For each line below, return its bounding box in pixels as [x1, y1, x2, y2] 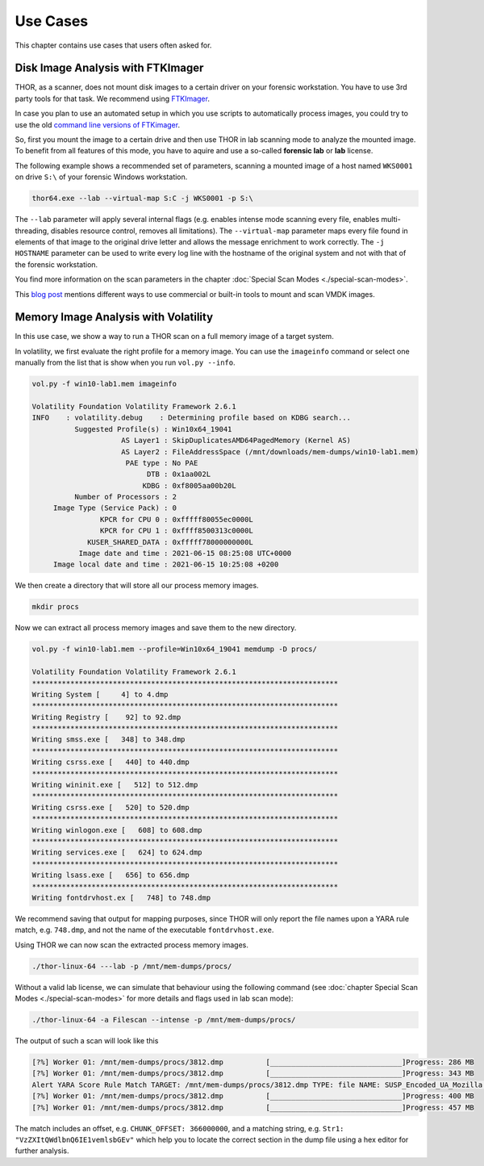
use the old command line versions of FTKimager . [15, 119, 181, 129]
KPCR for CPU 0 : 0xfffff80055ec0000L [99, 515, 253, 524]
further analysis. [15, 1146, 69, 1156]
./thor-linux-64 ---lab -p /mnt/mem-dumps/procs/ [31, 961, 232, 971]
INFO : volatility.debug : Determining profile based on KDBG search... [31, 413, 351, 423]
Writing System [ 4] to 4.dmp [31, 690, 169, 699]
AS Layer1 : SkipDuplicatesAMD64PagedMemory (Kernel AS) [121, 436, 351, 445]
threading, [15, 226, 49, 236]
